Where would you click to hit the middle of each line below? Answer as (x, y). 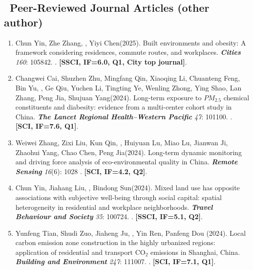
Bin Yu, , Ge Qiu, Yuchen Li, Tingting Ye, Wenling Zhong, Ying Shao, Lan (128, 87)
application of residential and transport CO (80, 252)
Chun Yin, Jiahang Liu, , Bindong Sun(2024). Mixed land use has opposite (127, 188)
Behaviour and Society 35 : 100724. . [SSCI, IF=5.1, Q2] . (109, 216)
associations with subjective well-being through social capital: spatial (118, 197)
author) (23, 22)
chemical (236, 97)
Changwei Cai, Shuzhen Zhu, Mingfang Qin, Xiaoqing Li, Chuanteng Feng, (128, 78)
